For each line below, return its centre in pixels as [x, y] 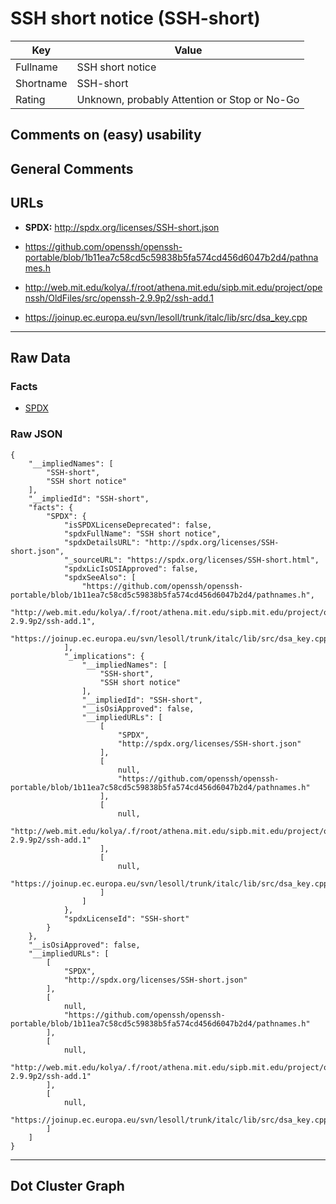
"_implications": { [104, 656]
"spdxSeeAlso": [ [100, 577]
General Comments [72, 168]
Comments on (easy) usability [106, 135]
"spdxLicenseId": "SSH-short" [126, 918]
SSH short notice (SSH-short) [135, 18]
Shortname [41, 83]
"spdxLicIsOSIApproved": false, [131, 568]
